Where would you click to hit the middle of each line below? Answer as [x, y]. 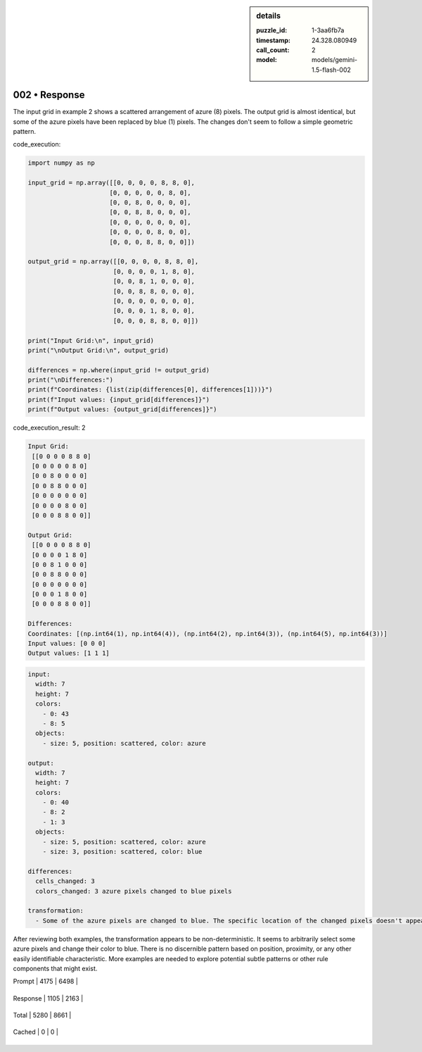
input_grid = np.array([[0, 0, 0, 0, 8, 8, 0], [111, 183]
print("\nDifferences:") [71, 380]
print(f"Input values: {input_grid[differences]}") [119, 399]
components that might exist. [55, 968]
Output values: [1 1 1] [69, 653]
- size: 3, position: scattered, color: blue [122, 852]
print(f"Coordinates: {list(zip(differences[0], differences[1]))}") [150, 390]
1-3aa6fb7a [328, 30]
